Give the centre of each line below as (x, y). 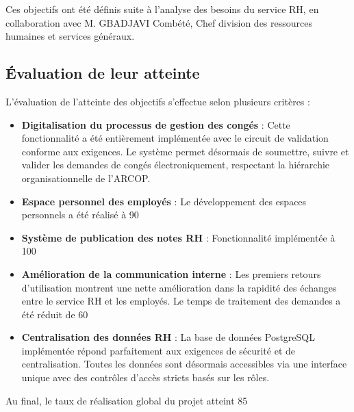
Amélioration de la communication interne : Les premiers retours (171, 273)
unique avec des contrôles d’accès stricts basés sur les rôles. (146, 377)
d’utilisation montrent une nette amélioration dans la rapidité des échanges (179, 287)
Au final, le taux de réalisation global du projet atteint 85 (127, 400)
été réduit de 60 (55, 314)
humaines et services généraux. (70, 36)
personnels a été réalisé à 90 (80, 215)
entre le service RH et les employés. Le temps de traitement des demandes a (181, 301)
